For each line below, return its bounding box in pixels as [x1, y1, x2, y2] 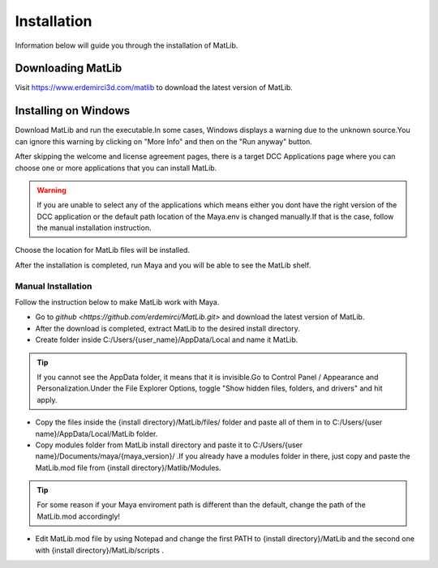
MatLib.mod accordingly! [36, 511, 121, 521]
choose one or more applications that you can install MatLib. [15, 163, 217, 173]
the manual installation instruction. [36, 223, 152, 233]
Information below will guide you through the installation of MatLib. [15, 41, 238, 50]
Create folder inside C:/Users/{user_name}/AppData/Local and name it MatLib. [35, 335, 298, 344]
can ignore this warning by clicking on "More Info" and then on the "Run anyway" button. [15, 136, 312, 146]
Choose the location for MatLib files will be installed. [15, 246, 191, 255]
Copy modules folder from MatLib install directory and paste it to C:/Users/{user [35, 440, 303, 450]
